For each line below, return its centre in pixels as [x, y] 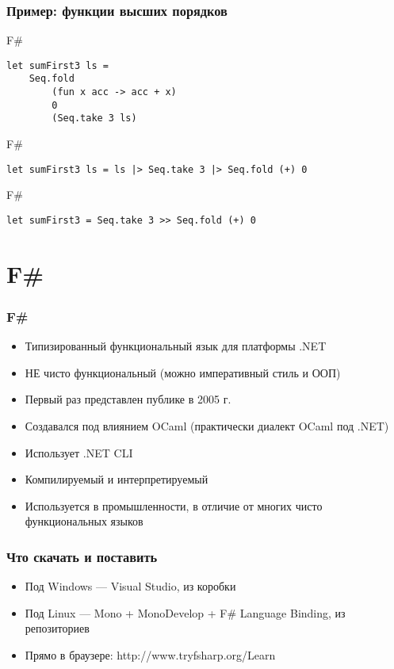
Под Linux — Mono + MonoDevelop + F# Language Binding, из [185, 612]
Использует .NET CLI [79, 452]
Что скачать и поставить [82, 556]
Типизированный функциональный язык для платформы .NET [176, 346]
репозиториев [57, 628]
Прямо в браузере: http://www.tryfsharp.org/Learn [150, 654]
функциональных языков [84, 521]
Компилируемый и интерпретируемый [117, 479]
